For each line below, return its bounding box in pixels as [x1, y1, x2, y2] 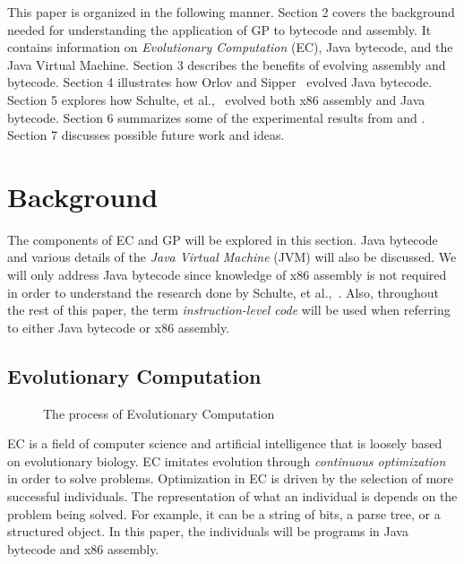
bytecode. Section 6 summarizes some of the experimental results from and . [7, 108, 425, 126]
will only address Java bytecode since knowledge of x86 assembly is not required [7, 265, 447, 284]
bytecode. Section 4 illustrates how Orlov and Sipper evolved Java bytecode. [7, 73, 433, 91]
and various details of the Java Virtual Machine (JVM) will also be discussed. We [7, 247, 457, 266]
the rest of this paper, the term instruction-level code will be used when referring [7, 300, 451, 319]
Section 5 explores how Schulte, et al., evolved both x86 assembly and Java [7, 90, 425, 108]
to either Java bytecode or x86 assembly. [7, 317, 230, 336]
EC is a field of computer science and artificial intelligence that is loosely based [7, 434, 443, 453]
